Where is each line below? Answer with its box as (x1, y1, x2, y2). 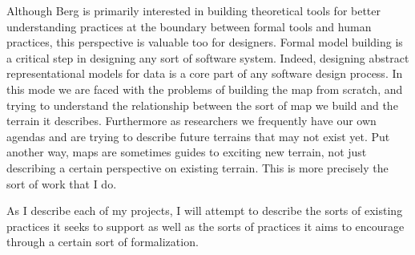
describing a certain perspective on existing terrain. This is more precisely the (6, 159, 389, 176)
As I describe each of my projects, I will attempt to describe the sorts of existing (6, 202, 403, 219)
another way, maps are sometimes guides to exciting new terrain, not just (6, 144, 367, 160)
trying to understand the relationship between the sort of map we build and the (6, 96, 398, 113)
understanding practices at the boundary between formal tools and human (6, 18, 372, 34)
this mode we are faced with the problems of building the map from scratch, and (6, 80, 403, 97)
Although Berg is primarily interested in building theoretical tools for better (6, 2, 381, 18)
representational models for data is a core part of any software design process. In (6, 65, 403, 82)
